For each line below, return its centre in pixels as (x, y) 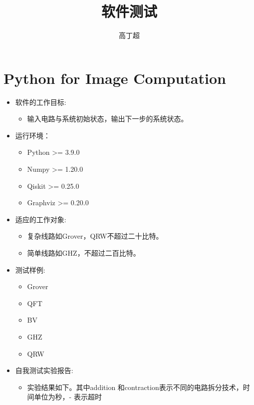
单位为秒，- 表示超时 (68, 397)
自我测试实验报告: (44, 370)
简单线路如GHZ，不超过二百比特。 (84, 253)
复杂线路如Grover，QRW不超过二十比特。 (95, 236)
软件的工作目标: (41, 102)
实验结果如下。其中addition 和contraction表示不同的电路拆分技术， (135, 387)
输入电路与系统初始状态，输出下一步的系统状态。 (108, 119)
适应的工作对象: (41, 219)
